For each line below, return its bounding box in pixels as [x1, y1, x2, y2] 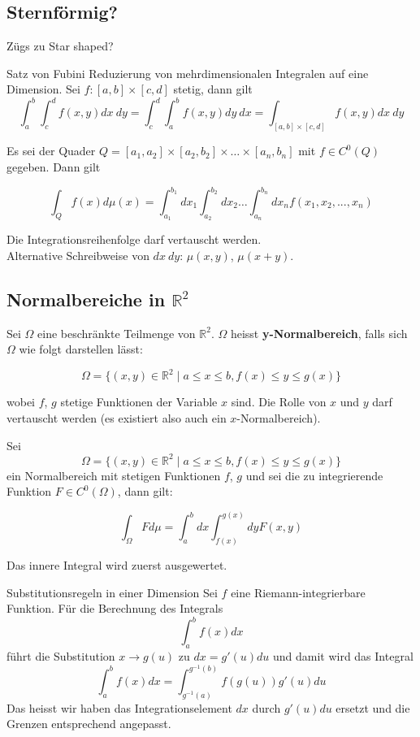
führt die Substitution [6, 648, 115, 665]
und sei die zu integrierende [245, 466, 383, 483]
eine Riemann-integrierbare [231, 583, 366, 600]
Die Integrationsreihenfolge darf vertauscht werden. [6, 231, 262, 248]
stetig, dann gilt [173, 80, 253, 98]
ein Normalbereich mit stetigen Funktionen [6, 466, 221, 483]
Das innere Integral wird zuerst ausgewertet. [6, 557, 227, 574]
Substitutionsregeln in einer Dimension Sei [6, 583, 218, 600]
